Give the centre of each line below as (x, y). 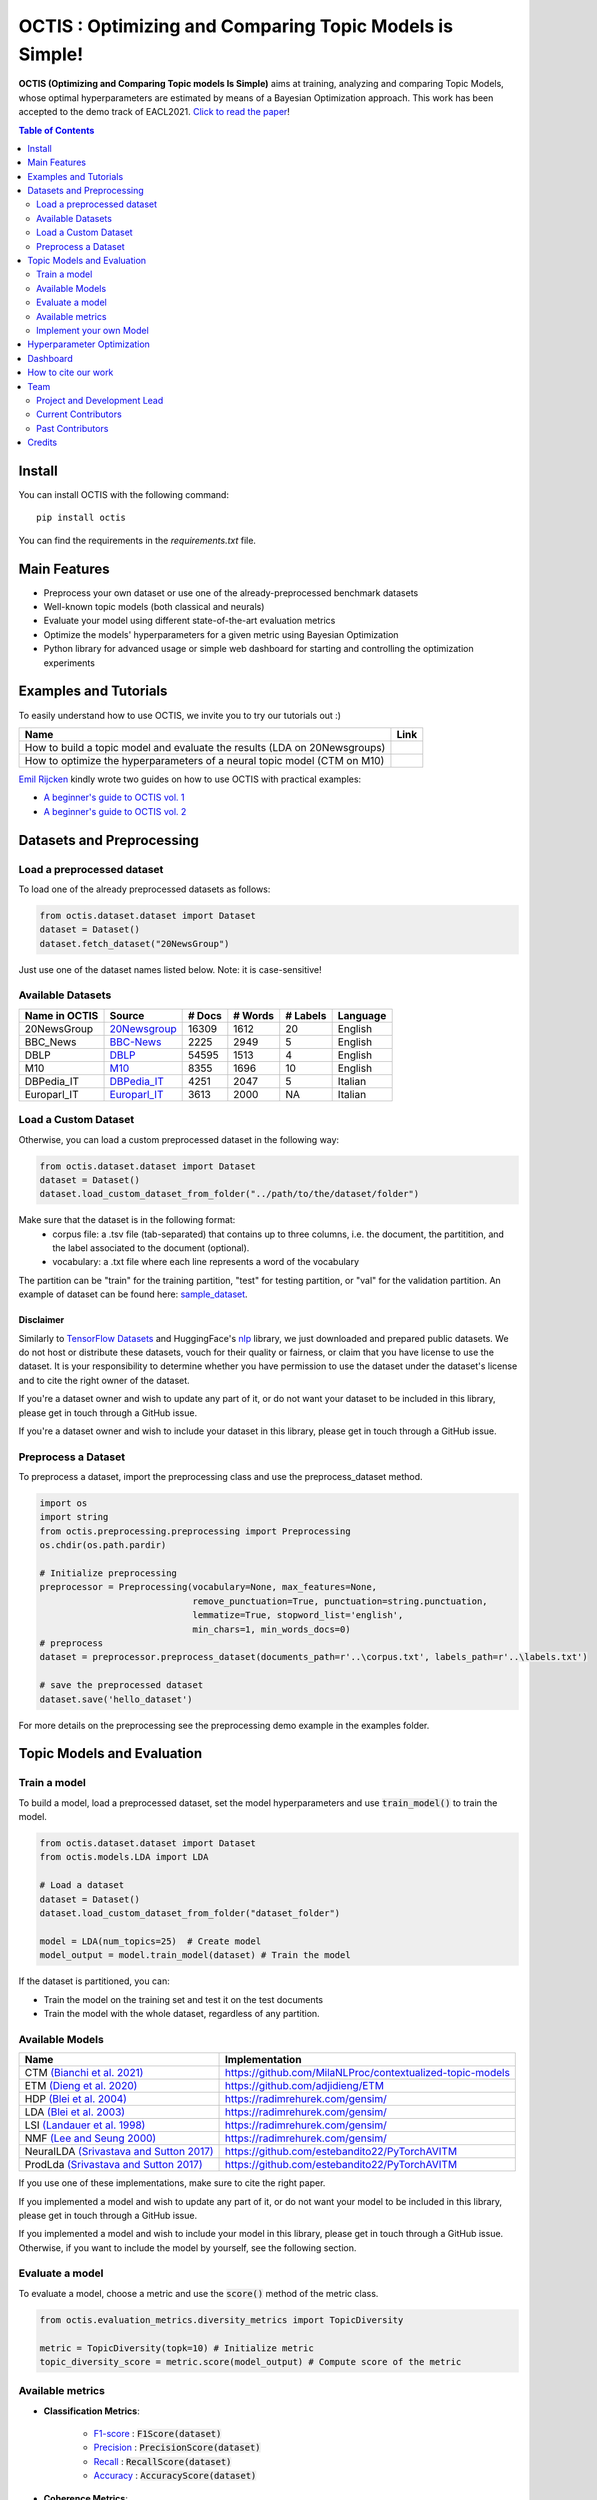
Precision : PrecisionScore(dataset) (177, 2447)
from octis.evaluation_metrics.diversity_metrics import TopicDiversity (221, 2319)
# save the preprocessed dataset (121, 1685)
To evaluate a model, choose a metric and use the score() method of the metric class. (198, 2293)
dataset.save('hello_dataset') (116, 1699)
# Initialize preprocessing (108, 1573)
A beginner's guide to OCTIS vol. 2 (115, 811)
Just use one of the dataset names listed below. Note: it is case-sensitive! (170, 969)
